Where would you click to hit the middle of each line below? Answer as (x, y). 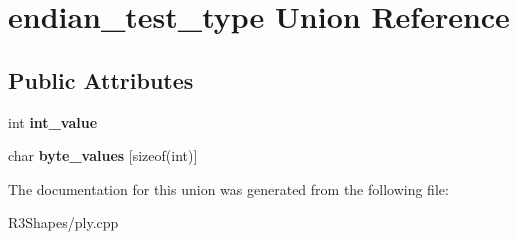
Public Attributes (101, 79)
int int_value (53, 121)
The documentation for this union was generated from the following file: (228, 188)
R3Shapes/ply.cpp (63, 222)
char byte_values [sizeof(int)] (103, 155)
